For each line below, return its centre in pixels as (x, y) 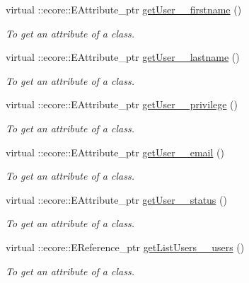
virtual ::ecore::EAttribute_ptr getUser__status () (116, 199)
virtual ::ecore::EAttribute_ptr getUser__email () (115, 152)
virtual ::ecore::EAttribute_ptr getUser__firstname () (124, 9)
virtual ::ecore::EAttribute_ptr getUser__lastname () (123, 57)
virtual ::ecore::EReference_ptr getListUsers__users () (125, 247)
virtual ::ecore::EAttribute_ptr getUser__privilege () (122, 104)
